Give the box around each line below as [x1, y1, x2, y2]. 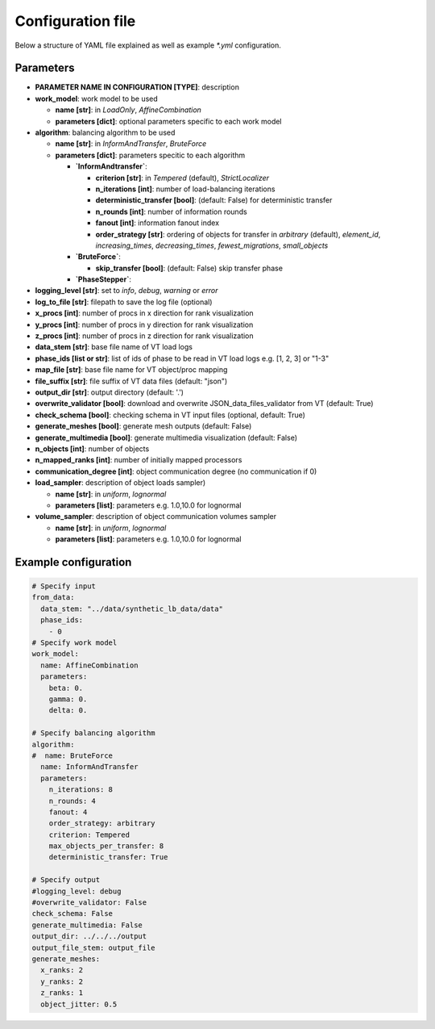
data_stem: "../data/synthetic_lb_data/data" [40, 604, 223, 613]
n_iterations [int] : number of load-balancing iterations [95, 184, 275, 194]
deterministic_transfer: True [48, 852, 168, 862]
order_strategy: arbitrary [48, 819, 156, 828]
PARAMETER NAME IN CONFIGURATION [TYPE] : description [35, 82, 239, 92]
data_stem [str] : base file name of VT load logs [35, 342, 193, 352]
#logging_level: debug [31, 886, 122, 896]
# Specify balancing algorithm [31, 729, 156, 738]
